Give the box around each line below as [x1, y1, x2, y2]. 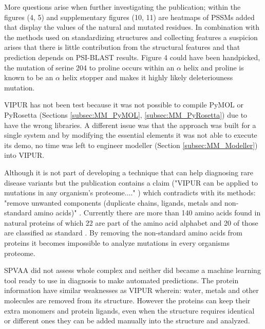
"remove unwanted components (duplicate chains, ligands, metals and [4, 197, 222, 208]
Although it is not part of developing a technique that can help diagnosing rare [4, 167, 253, 177]
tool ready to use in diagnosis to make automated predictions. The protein [4, 275, 239, 285]
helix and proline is [183, 62, 244, 72]
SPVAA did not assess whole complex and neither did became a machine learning [4, 265, 261, 276]
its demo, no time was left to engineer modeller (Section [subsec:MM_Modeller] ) [4, 139, 258, 150]
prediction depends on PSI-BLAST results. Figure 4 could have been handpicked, [4, 51, 260, 62]
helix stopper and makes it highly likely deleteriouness [62, 72, 233, 83]
